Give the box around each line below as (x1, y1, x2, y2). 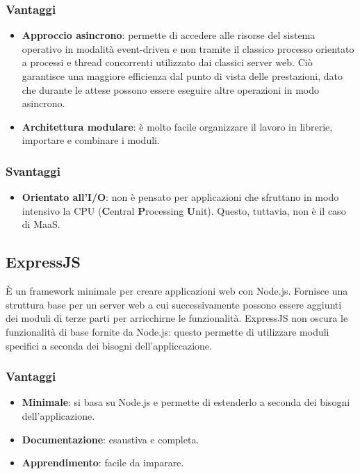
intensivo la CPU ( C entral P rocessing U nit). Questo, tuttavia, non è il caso (22, 203, 346, 218)
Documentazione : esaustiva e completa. (22, 432, 199, 446)
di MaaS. (22, 217, 60, 231)
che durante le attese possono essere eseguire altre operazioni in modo (22, 82, 320, 97)
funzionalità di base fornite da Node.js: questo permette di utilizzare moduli (6, 324, 329, 338)
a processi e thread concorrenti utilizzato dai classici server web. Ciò (22, 55, 313, 70)
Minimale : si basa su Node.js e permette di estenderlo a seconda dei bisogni (22, 395, 350, 409)
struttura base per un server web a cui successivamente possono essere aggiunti (6, 297, 342, 311)
